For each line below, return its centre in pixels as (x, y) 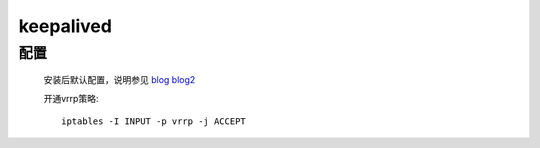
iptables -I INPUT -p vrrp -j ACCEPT (154, 121)
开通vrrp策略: (71, 98)
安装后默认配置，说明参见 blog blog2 (119, 80)
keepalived (65, 26)
